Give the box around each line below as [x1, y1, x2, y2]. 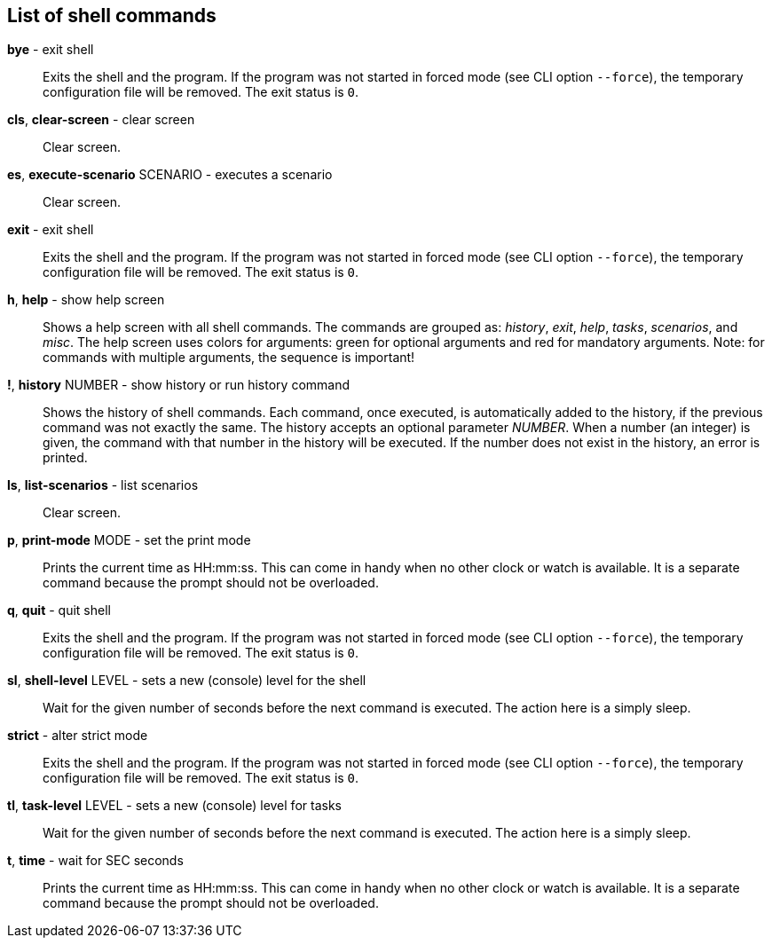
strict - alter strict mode [7, 728, 148, 744]
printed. [43, 450, 88, 466]
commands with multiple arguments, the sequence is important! [43, 350, 415, 366]
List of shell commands [7, 4, 217, 27]
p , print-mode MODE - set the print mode [7, 532, 251, 548]
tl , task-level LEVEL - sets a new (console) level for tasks [7, 798, 342, 814]
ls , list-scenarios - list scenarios [7, 477, 199, 493]
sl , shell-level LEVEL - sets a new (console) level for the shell [7, 673, 366, 689]
